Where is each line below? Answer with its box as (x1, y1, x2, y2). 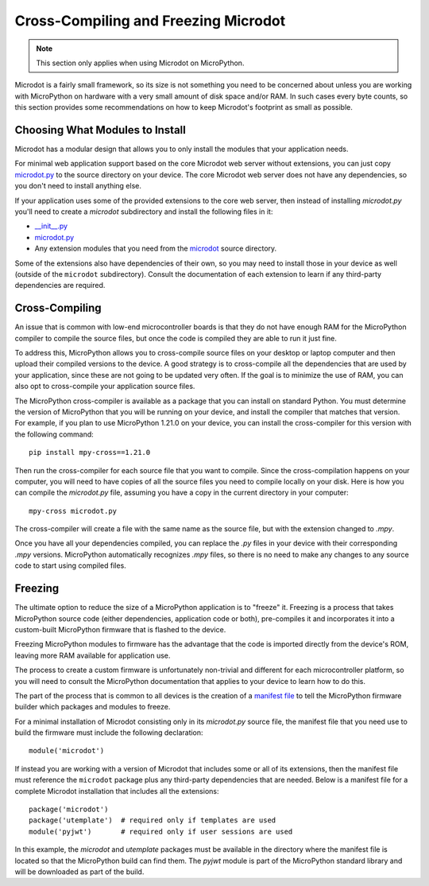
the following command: (14, 429, 95, 439)
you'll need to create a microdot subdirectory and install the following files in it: (14, 207, 273, 216)
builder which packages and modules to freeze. (14, 702, 171, 712)
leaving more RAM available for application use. (14, 651, 171, 660)
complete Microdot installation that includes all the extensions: (14, 786, 219, 795)
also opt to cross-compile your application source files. (14, 382, 195, 391)
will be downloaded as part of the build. (14, 867, 145, 876)
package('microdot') (29, 805, 109, 814)
